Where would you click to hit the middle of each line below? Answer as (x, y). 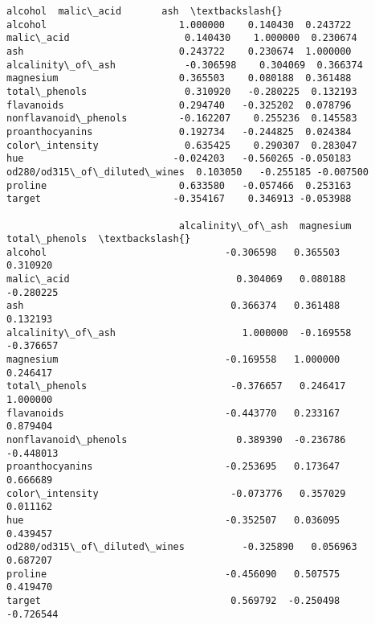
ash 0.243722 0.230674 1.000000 (179, 51)
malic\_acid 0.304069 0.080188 (176, 279)
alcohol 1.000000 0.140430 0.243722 (179, 25)
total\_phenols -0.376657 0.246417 (176, 386)
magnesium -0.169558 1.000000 (173, 360)
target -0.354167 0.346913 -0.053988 (179, 199)
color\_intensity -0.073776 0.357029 (176, 493)
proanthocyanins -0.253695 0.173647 (173, 467)
